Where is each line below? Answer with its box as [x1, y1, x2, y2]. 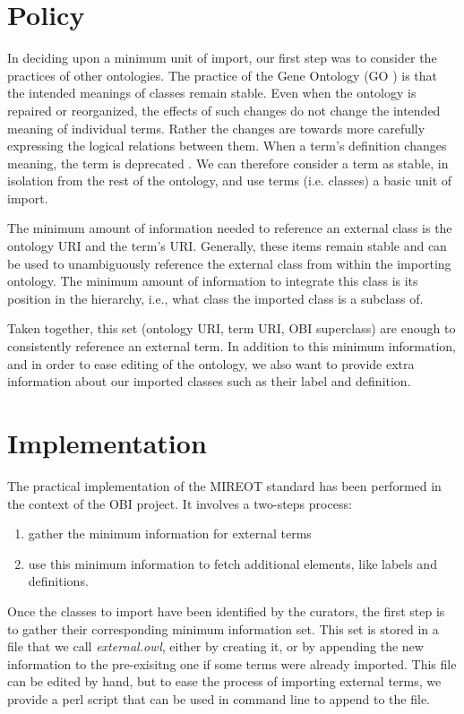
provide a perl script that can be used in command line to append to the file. [7, 689, 431, 708]
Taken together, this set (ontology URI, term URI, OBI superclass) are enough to [7, 319, 456, 338]
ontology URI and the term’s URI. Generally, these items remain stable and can [7, 237, 447, 255]
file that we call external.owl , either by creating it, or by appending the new [7, 637, 424, 656]
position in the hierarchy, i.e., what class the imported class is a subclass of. [7, 288, 424, 307]
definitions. [28, 572, 89, 590]
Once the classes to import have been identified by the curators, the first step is [7, 601, 445, 620]
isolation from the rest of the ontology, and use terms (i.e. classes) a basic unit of [7, 171, 452, 190]
